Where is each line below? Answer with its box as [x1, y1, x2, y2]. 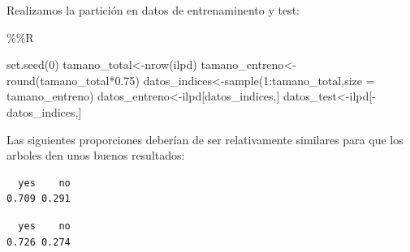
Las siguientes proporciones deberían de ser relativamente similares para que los [6, 130, 404, 147]
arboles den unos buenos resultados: [6, 147, 185, 164]
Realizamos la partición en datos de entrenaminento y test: [6, 2, 300, 18]
